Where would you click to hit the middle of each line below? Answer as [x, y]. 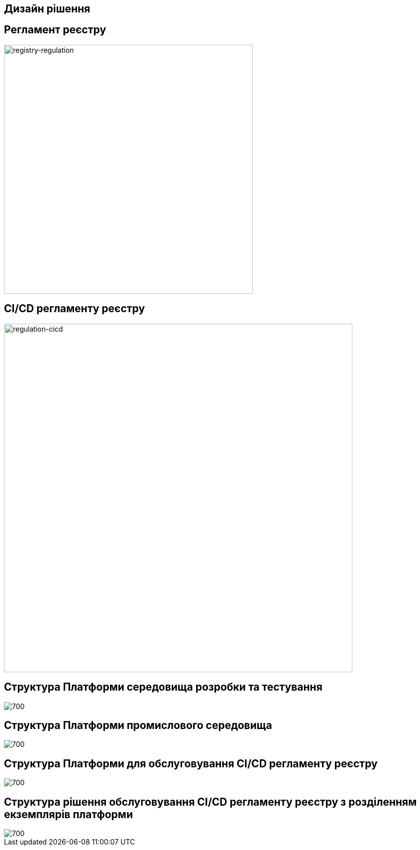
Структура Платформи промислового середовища [138, 725]
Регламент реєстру [55, 30]
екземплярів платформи [68, 814]
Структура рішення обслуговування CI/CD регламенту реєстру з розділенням [210, 802]
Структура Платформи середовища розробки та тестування [163, 687]
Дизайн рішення [47, 9]
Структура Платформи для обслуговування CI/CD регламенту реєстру [191, 763]
